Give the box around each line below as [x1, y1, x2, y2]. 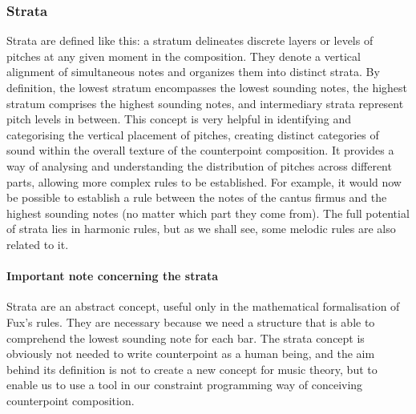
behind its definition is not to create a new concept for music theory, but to [6, 360, 378, 377]
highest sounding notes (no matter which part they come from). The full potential [6, 204, 410, 221]
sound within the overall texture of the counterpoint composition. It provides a [6, 142, 394, 159]
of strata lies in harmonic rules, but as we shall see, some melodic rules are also [6, 220, 396, 237]
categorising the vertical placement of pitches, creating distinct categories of [6, 126, 379, 143]
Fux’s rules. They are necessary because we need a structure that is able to [6, 313, 375, 330]
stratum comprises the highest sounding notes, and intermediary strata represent [6, 94, 404, 111]
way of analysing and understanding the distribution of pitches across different [6, 157, 392, 174]
